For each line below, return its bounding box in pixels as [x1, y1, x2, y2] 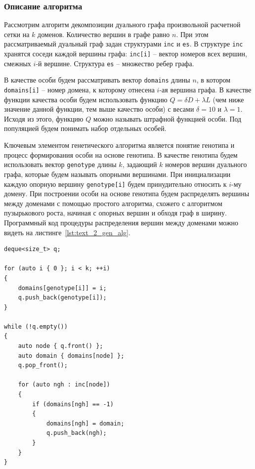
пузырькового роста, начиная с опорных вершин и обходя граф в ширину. [4, 208, 227, 218]
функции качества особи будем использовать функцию [4, 94, 168, 104]
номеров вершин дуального [165, 159, 247, 170]
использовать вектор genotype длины [4, 159, 117, 170]
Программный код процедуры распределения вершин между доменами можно [4, 217, 239, 227]
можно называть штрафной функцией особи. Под [93, 113, 242, 124]
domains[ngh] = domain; [46, 420, 125, 427]
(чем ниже [212, 94, 244, 104]
